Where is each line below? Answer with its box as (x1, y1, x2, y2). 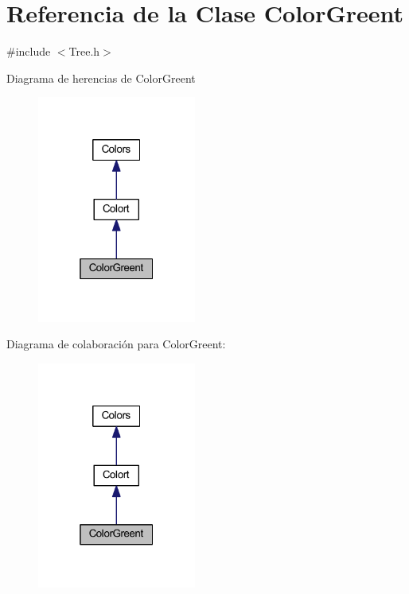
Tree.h (68, 43, 100, 60)
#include (6, 43, 51, 60)
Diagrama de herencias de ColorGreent (6, 69, 196, 86)
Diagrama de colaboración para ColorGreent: (6, 336, 226, 352)
